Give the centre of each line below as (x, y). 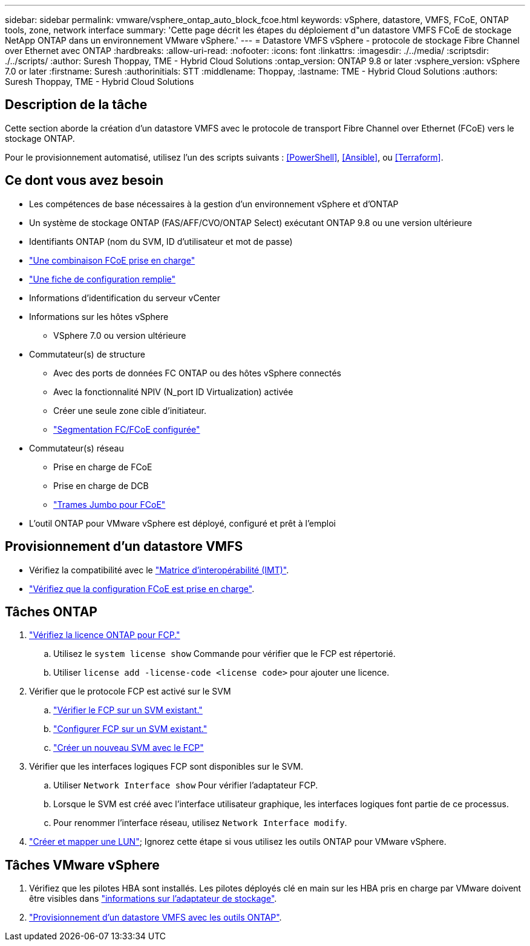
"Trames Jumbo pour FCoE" (110, 504)
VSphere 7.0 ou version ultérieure (120, 335)
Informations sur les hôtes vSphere (99, 316)
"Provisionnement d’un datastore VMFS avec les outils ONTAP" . (155, 918)
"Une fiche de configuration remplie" (103, 279)
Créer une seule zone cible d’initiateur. (130, 410)
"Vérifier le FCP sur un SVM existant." (128, 710)
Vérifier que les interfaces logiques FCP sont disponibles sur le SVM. (166, 767)
